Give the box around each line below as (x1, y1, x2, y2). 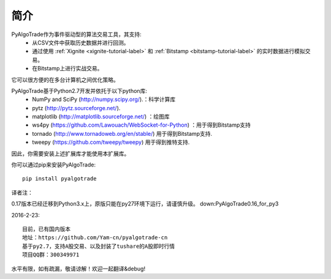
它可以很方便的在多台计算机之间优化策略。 (11, 76, 119, 83)
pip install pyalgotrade (22, 175, 97, 182)
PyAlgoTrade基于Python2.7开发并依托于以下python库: (11, 87, 147, 94)
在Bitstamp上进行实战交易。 (32, 65, 103, 72)
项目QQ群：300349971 (22, 251, 80, 258)
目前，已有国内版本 (22, 225, 70, 232)
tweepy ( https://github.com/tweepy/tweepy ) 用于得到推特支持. (32, 138, 190, 146)
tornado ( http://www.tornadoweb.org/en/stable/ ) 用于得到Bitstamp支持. (32, 130, 213, 137)
